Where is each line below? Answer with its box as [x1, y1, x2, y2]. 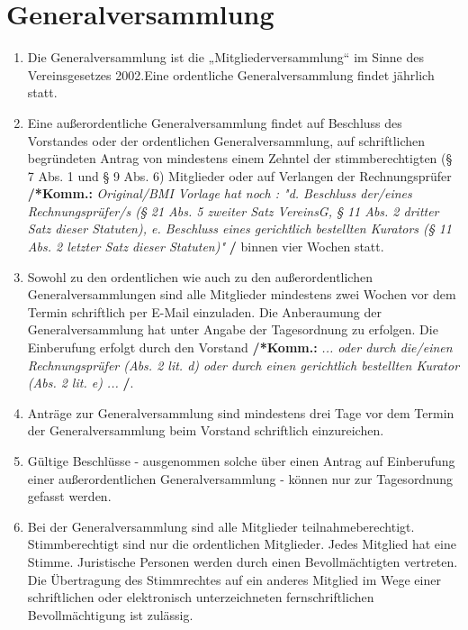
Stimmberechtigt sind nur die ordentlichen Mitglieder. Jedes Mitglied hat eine [27, 534, 456, 553]
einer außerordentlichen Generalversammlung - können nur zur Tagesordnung [27, 469, 454, 488]
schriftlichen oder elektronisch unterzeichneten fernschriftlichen [27, 588, 374, 607]
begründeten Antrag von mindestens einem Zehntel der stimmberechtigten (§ [27, 149, 453, 168]
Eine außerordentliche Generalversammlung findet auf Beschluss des [27, 113, 402, 132]
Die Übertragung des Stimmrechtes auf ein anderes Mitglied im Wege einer [27, 570, 441, 589]
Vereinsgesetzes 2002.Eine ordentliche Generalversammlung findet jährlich [27, 65, 435, 84]
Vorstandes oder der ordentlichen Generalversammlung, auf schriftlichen [27, 131, 426, 150]
